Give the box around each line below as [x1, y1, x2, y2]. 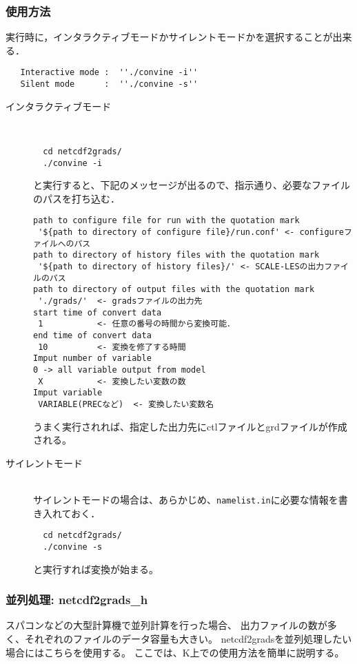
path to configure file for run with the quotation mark [33, 216, 300, 226]
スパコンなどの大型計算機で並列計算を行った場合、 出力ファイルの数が [6, 618, 327, 632]
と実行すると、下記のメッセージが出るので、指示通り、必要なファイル [33, 178, 351, 192]
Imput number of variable [33, 353, 152, 364]
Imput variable [33, 388, 103, 398]
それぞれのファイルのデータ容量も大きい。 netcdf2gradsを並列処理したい [24, 631, 352, 645]
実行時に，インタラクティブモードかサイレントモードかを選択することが [6, 30, 333, 44]
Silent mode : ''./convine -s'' [20, 79, 198, 90]
